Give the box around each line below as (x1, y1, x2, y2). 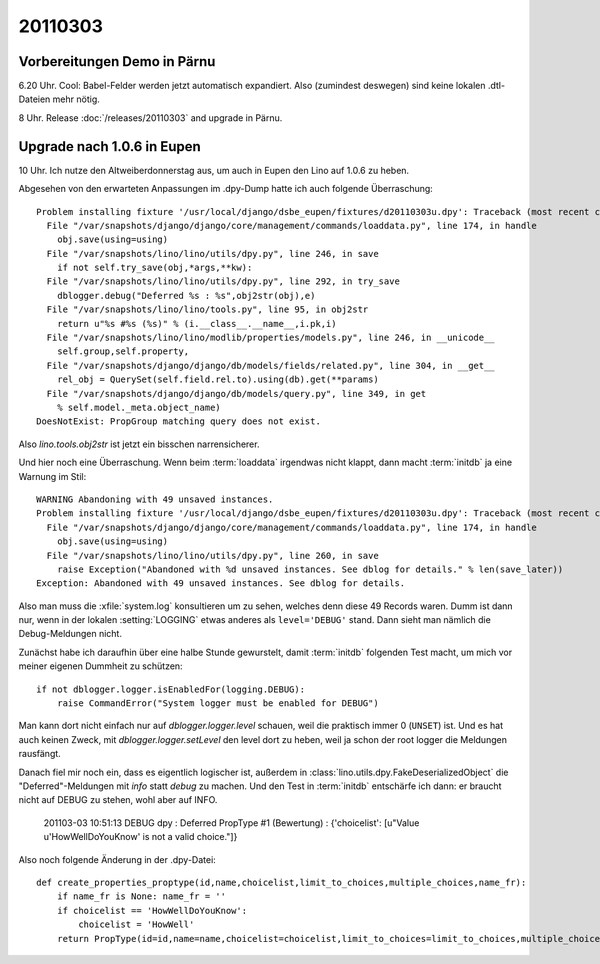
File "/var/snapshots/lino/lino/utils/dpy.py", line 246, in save (46, 248, 379, 259)
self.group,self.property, (56, 346, 190, 357)
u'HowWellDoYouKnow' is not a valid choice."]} (43, 831, 238, 843)
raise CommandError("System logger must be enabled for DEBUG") (56, 698, 379, 709)
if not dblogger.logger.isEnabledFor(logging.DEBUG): (36, 683, 305, 695)
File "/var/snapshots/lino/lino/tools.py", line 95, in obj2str (46, 304, 369, 315)
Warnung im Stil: (18, 470, 87, 482)
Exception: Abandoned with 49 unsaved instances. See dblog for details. (36, 578, 406, 589)
